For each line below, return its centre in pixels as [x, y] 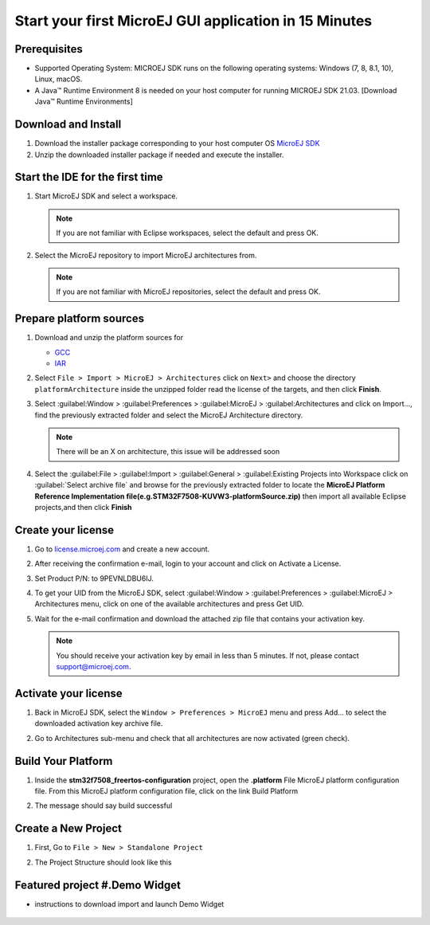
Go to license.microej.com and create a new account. [122, 549]
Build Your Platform [64, 761]
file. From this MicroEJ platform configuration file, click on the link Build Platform [166, 791]
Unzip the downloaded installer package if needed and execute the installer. [159, 155]
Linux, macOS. [59, 79]
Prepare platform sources [80, 319]
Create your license [64, 530]
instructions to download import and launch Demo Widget [129, 903]
